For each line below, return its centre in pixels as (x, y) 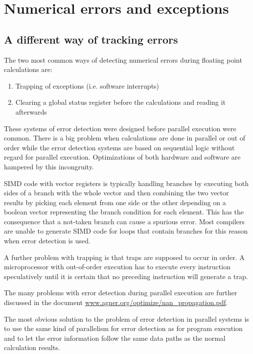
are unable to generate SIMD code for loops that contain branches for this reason (126, 231)
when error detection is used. (47, 241)
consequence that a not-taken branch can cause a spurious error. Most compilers (124, 221)
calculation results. (32, 347)
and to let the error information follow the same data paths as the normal (115, 338)
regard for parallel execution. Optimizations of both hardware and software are (122, 157)
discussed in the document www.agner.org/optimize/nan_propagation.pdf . (116, 302)
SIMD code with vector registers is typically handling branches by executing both (126, 183)
